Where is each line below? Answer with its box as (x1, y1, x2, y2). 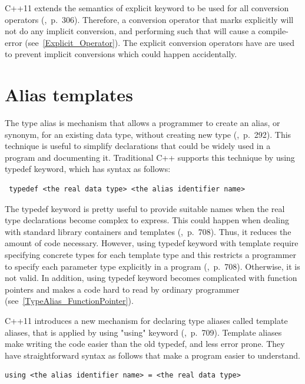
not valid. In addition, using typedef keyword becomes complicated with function (5, 272, 297, 284)
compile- (258, 25, 289, 37)
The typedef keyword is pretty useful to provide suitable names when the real (5, 202, 285, 214)
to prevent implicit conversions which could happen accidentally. (5, 48, 237, 60)
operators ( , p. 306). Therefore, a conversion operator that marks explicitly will (5, 13, 294, 25)
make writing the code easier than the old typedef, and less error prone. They (5, 337, 285, 350)
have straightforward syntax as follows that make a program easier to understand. (5, 349, 301, 361)
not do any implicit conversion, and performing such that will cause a (5, 25, 256, 37)
